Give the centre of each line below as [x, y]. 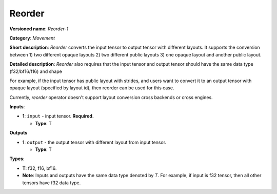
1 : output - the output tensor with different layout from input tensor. [94, 142]
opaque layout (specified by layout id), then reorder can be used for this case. [92, 88]
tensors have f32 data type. [52, 183]
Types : [17, 159]
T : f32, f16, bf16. [39, 168]
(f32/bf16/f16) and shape [36, 71]
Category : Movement [32, 38]
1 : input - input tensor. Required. [58, 116]
